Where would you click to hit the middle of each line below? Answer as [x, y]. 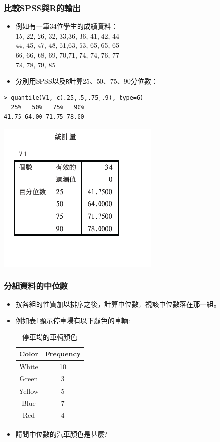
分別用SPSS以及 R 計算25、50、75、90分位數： [87, 81]
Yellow [29, 390]
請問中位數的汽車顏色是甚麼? [61, 433]
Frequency [63, 354]
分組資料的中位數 [36, 286]
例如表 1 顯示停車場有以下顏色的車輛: [73, 320]
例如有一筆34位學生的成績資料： [67, 26]
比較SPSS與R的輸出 [42, 8]
